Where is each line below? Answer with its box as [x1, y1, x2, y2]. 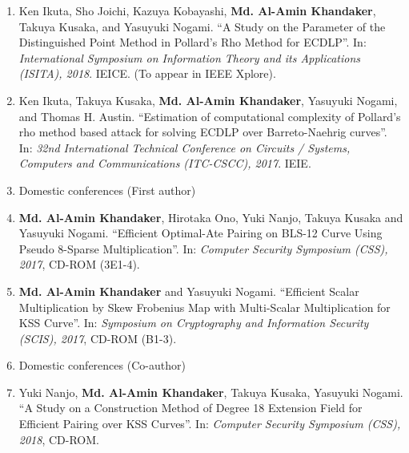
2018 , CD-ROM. [18, 431, 99, 447]
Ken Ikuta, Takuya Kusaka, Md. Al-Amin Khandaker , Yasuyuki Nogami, [18, 91, 398, 108]
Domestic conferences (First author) [18, 181, 196, 198]
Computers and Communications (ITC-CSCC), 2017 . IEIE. [18, 155, 311, 172]
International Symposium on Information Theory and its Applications [18, 49, 361, 66]
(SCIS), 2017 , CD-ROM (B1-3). [18, 330, 177, 346]
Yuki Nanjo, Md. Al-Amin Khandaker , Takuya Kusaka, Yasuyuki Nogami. [18, 383, 403, 400]
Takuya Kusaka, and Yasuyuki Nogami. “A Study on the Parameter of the [18, 18, 386, 34]
